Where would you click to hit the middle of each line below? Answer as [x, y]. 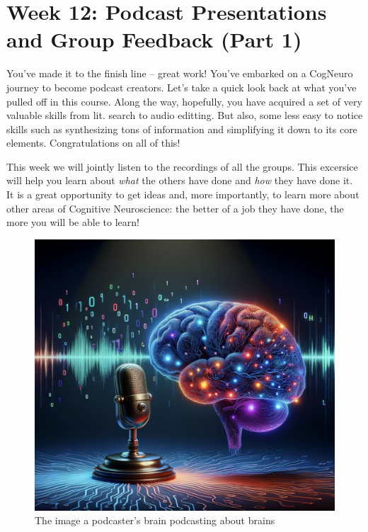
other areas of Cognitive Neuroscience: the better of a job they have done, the [175, 208]
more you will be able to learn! [73, 222]
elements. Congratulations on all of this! [93, 143]
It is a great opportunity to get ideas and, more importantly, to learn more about [183, 194]
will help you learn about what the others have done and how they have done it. [180, 180]
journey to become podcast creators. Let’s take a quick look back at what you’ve [182, 87]
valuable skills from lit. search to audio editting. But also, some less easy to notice [185, 115]
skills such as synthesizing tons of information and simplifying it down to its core [182, 129]
